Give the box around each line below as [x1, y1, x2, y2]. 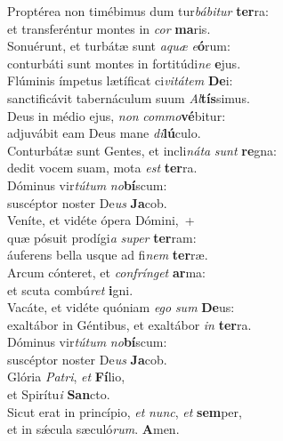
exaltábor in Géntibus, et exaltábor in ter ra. [7, 315, 252, 333]
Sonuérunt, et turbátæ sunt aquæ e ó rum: [7, 36, 230, 55]
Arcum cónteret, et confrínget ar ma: [7, 262, 206, 281]
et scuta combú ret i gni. [7, 280, 133, 299]
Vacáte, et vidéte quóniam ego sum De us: [7, 298, 235, 317]
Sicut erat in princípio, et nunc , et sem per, [7, 402, 242, 421]
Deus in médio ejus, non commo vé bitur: [7, 106, 226, 124]
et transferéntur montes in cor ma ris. [7, 19, 211, 37]
